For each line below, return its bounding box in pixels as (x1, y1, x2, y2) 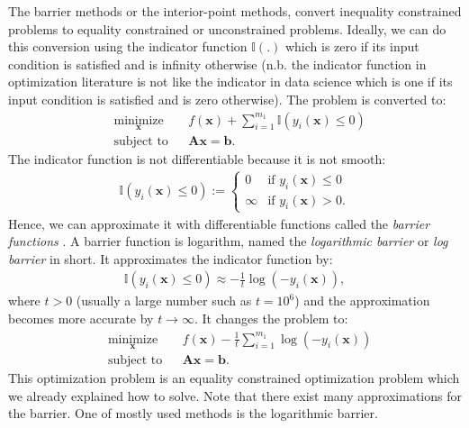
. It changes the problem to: (194, 309, 348, 328)
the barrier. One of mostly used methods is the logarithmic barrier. (8, 404, 378, 423)
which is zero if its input (284, 37, 419, 56)
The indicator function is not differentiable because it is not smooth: (8, 149, 386, 168)
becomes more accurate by (8, 309, 154, 328)
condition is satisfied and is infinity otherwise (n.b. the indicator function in (8, 54, 427, 73)
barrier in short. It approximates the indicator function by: (8, 249, 333, 268)
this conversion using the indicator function (8, 37, 248, 56)
